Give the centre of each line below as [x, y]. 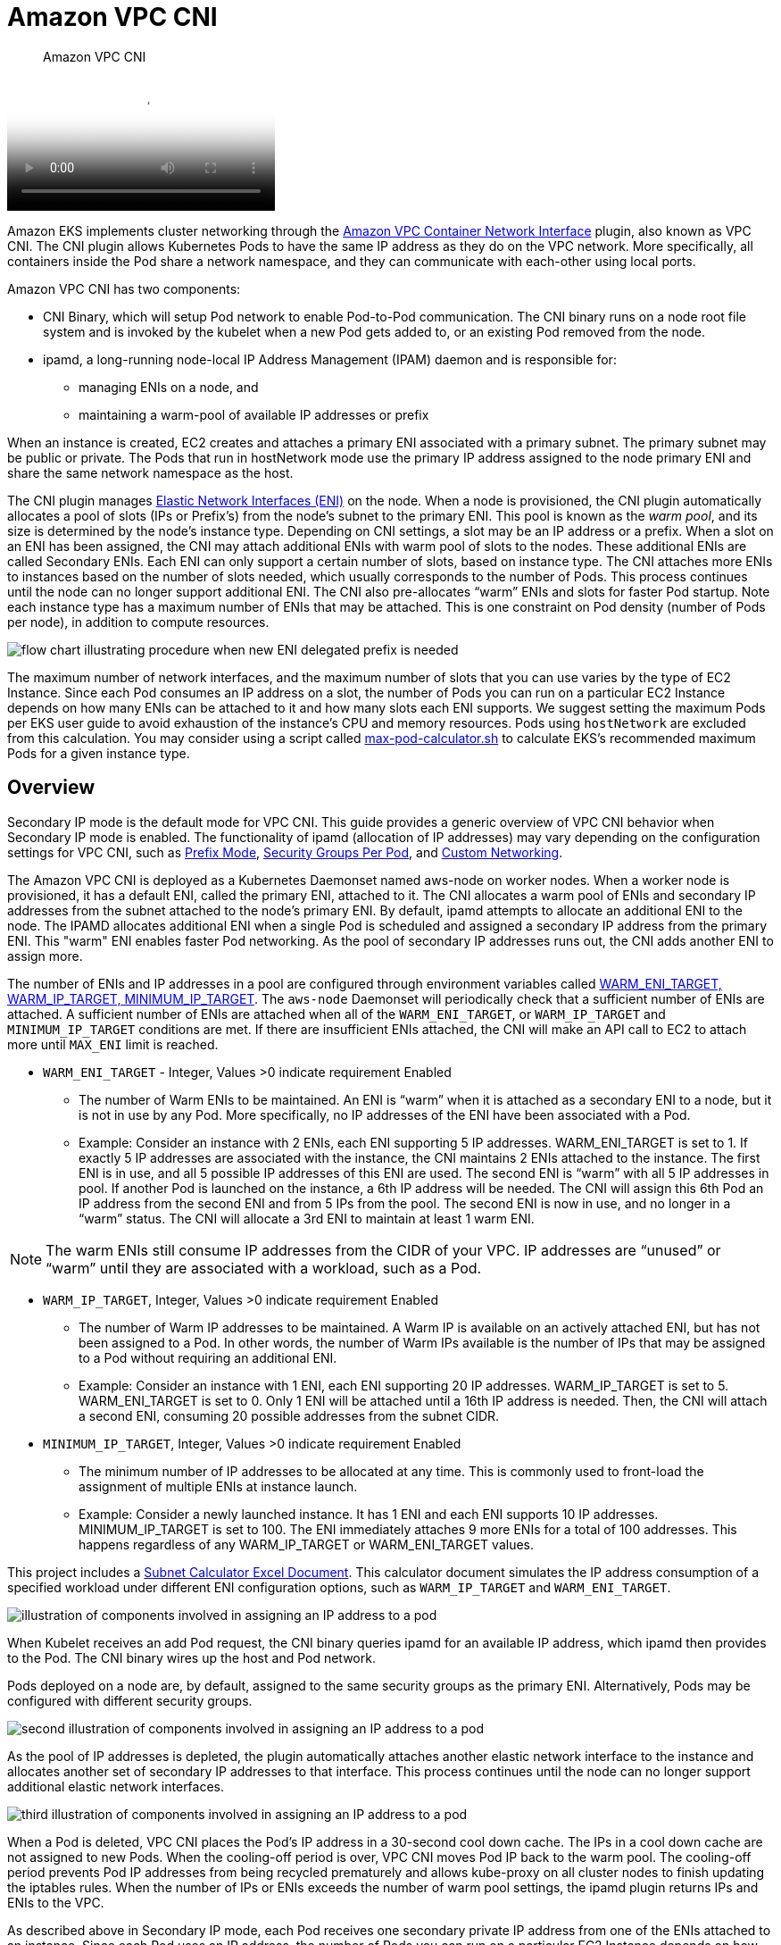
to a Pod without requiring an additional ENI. [208, 1357]
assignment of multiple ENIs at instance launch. [218, 1486]
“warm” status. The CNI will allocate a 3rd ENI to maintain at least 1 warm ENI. [307, 1218]
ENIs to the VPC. [56, 1902]
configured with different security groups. [130, 1700]
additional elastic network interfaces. [116, 1786]
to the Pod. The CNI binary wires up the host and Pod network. [191, 1657]
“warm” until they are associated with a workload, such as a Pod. [264, 1268]
